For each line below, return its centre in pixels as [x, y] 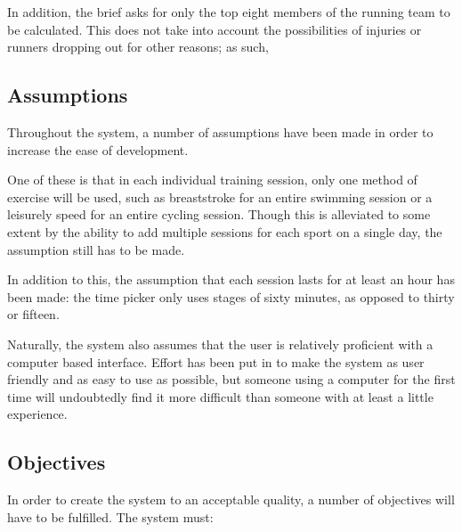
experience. [37, 414]
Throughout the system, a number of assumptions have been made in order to [220, 131]
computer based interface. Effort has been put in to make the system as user [216, 361]
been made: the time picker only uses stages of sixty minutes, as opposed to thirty [231, 296]
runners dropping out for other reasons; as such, [138, 47]
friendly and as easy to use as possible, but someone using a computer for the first [231, 379]
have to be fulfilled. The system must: [110, 516]
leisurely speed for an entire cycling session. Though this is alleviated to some [219, 214]
